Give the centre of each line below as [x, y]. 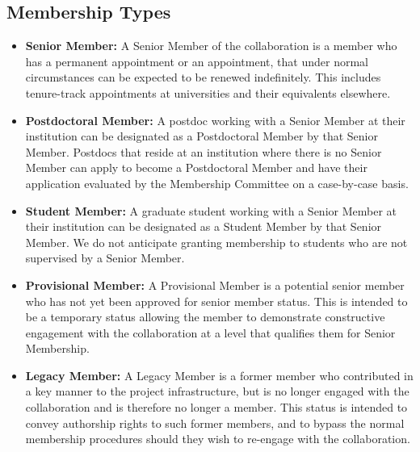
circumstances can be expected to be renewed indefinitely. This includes [203, 77]
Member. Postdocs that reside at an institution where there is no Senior [204, 151]
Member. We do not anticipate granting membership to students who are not [216, 242]
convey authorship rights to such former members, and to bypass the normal [215, 423]
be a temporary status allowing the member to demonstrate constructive [205, 317]
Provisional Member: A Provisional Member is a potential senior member [215, 285]
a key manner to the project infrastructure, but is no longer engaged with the [217, 391]
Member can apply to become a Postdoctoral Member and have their [196, 167]
